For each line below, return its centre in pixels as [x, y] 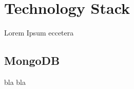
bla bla [15, 82]
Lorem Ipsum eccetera [39, 33]
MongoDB [32, 60]
